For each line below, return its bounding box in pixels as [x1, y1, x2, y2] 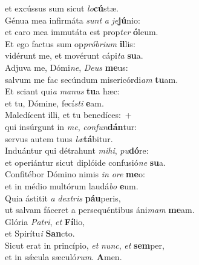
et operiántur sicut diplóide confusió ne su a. [5, 155, 166, 168]
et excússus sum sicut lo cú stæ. [5, 2, 119, 14]
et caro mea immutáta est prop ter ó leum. [5, 25, 158, 38]
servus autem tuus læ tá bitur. [5, 132, 113, 145]
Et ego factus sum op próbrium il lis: [5, 37, 135, 50]
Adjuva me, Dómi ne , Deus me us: [5, 61, 128, 73]
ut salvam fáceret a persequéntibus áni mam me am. [5, 203, 195, 216]
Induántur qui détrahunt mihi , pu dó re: [5, 144, 149, 157]
